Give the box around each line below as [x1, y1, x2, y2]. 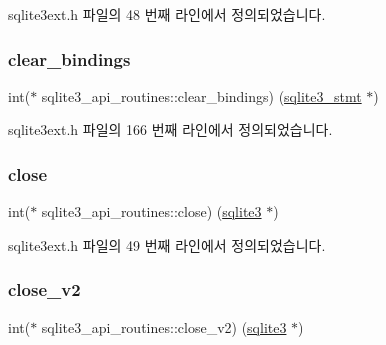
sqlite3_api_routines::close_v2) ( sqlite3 [41, 316, 287, 337]
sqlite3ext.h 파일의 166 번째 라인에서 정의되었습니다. [8, 119, 333, 140]
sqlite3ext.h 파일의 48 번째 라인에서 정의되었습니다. [8, 4, 326, 24]
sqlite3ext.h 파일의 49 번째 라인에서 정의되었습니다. [8, 234, 326, 255]
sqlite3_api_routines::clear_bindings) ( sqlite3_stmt [41, 85, 362, 106]
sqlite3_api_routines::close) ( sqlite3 [41, 201, 262, 222]
